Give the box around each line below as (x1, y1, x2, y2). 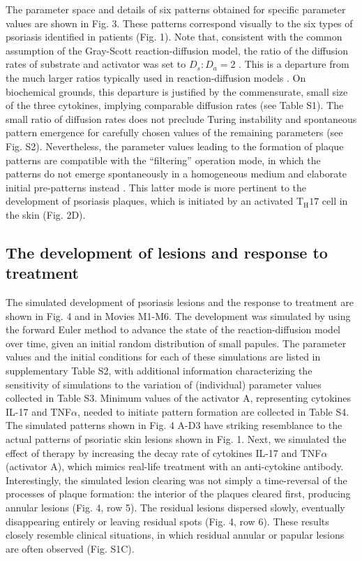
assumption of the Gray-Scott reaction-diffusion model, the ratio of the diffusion (6, 43, 348, 57)
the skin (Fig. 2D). (6, 207, 86, 221)
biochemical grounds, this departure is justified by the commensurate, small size (6, 84, 348, 99)
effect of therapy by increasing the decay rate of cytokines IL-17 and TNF (6, 445, 322, 460)
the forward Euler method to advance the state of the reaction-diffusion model (6, 322, 341, 337)
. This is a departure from (239, 57, 349, 71)
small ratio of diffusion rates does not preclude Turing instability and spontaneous (6, 111, 357, 126)
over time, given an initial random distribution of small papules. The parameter (6, 335, 347, 350)
